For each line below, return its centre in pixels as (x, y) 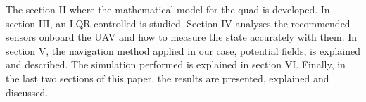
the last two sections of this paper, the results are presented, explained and (168, 78)
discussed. (27, 92)
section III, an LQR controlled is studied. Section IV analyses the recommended (178, 23)
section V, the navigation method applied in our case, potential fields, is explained (183, 50)
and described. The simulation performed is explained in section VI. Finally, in (176, 64)
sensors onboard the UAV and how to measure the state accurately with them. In (182, 37)
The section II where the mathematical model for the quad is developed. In (168, 9)
